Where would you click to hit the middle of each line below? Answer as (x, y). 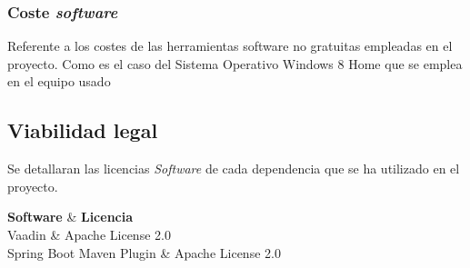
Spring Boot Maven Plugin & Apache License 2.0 (144, 252)
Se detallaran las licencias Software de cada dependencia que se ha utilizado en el (234, 169)
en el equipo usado (59, 81)
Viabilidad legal (83, 130)
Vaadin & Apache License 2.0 (89, 234)
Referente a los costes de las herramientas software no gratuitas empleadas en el (230, 46)
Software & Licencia (70, 217)
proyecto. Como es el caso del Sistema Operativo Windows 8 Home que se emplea (235, 63)
